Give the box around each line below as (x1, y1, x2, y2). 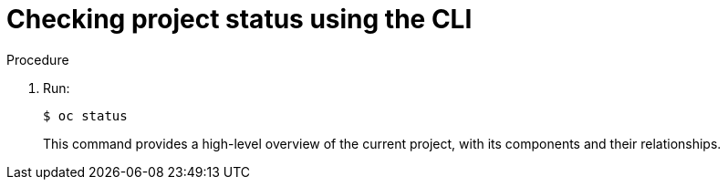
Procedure (6, 51, 69, 68)
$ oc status (43, 108, 128, 123)
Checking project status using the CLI (6, 4, 473, 35)
